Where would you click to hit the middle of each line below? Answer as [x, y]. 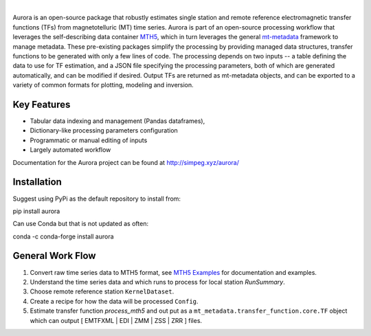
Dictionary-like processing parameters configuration [104, 131]
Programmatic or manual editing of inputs [89, 140]
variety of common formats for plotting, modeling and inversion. [103, 85]
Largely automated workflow [70, 150]
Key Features [42, 104]
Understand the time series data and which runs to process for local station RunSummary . [157, 282]
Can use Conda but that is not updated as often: [81, 224]
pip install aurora [36, 211]
